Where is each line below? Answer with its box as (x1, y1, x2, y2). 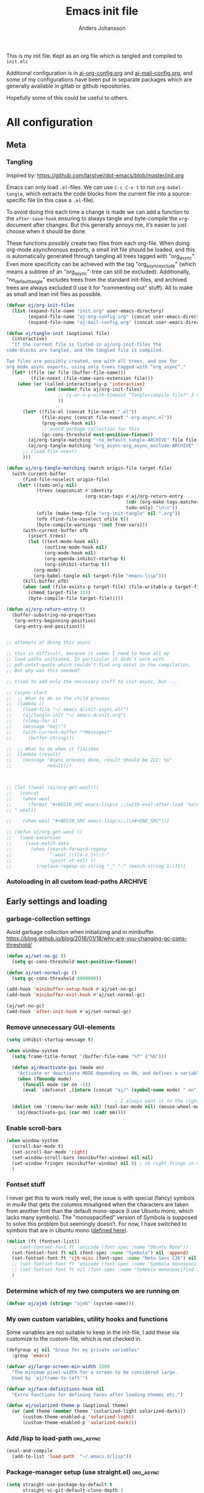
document (6, 221, 32, 228)
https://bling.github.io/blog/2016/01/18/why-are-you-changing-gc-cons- (6, 935, 188, 942)
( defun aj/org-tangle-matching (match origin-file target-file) (6, 465, 172, 471)
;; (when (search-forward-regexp (6, 846, 107, 852)
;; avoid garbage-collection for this (41, 426, 140, 432)
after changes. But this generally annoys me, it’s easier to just (33, 221, 187, 228)
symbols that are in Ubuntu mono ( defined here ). (6, 1226, 129, 1234)
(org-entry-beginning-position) (14, 617, 97, 624)
